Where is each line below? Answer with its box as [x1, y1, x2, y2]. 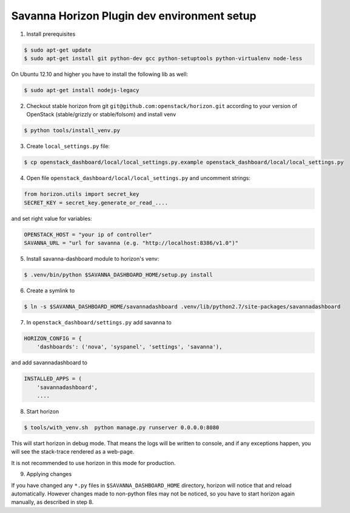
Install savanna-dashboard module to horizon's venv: [26, 255, 160, 262]
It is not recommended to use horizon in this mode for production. [11, 459, 176, 466]
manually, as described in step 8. [11, 498, 94, 506]
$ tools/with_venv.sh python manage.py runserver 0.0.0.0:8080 [24, 424, 220, 431]
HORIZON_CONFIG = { [24, 335, 82, 342]
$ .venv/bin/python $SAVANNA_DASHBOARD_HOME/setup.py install [24, 271, 213, 278]
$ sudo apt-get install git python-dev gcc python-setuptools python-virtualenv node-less [24, 55, 303, 62]
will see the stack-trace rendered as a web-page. [11, 448, 135, 455]
